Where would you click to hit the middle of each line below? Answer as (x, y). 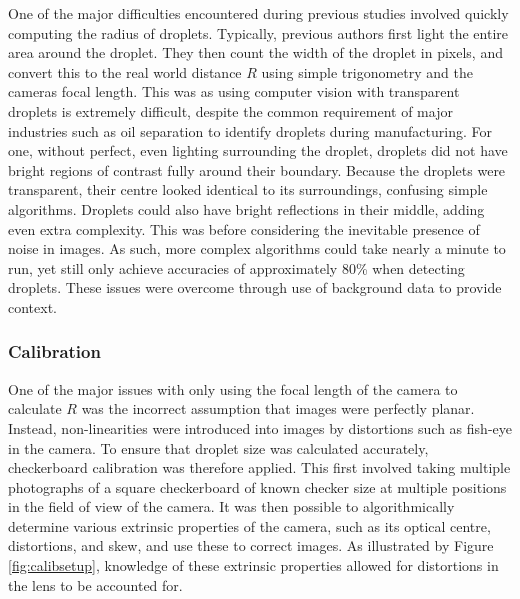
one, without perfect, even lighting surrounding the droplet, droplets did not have (258, 150)
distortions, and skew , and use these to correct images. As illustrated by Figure (251, 545)
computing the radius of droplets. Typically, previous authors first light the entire (258, 32)
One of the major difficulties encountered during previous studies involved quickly (258, 13)
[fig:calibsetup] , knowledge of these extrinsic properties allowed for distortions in (253, 565)
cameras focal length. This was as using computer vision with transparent (234, 91)
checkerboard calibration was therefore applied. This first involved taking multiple (259, 467)
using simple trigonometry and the (367, 71)
